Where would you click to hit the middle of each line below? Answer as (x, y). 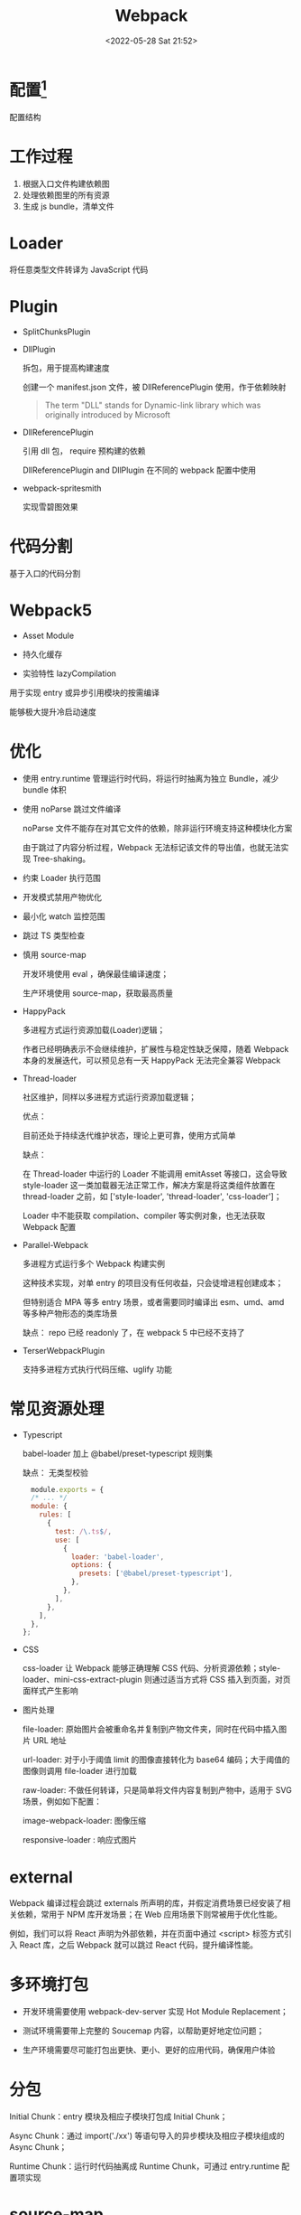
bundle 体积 (44, 789)
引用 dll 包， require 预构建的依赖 (84, 451)
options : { (91, 1565)
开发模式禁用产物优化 (62, 896)
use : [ (68, 1540)
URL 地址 (50, 1741)
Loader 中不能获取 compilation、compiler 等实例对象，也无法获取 (144, 1215)
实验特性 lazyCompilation (69, 673)
